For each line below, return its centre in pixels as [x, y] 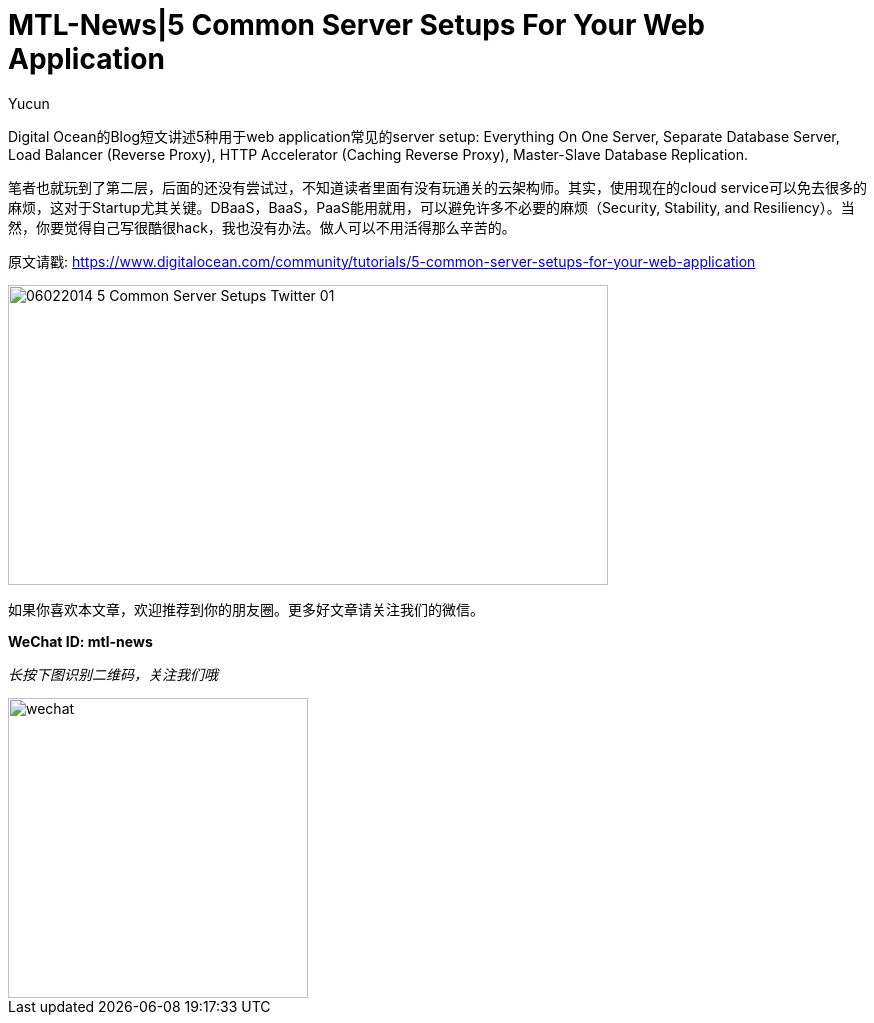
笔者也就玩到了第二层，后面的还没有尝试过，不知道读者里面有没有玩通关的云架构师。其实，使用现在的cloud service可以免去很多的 [438, 187]
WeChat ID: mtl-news [80, 641]
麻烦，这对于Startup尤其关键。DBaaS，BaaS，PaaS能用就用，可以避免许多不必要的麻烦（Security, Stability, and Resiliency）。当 [431, 207]
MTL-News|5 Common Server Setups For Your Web [357, 25]
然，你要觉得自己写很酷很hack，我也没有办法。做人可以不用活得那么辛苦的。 [262, 227]
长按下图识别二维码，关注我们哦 [113, 674]
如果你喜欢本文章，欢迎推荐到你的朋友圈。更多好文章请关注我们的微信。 [246, 609]
